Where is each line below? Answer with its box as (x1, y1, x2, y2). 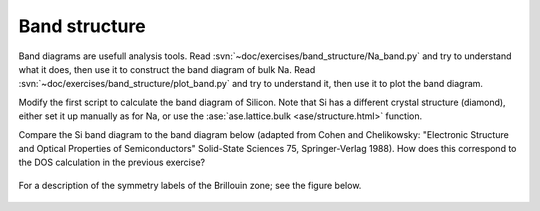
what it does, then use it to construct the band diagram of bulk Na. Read (18, 63, 316, 75)
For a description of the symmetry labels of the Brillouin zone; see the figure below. (18, 179, 362, 191)
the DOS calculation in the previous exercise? (18, 156, 205, 169)
